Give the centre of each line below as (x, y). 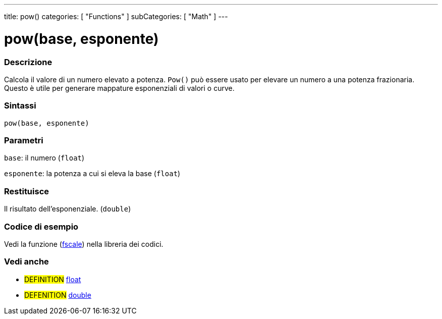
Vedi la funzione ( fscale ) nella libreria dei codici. (84, 244)
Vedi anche (26, 262)
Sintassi (20, 106)
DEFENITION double (58, 295)
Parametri (24, 140)
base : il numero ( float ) (44, 158)
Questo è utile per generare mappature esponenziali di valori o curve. (119, 88)
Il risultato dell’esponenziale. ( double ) (68, 209)
